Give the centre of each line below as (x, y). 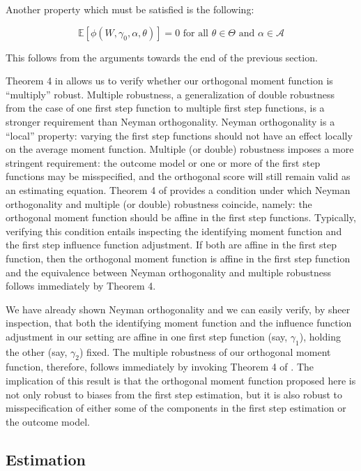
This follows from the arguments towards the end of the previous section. (162, 57)
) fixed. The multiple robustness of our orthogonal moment (205, 351)
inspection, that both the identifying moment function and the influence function (179, 323)
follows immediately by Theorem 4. (81, 286)
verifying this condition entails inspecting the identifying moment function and (174, 231)
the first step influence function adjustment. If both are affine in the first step (171, 245)
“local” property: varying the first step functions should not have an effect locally (179, 135)
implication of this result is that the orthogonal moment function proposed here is (181, 381)
